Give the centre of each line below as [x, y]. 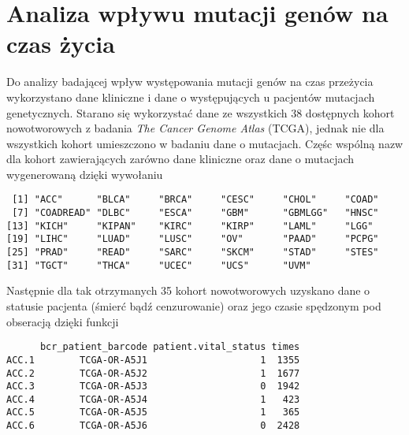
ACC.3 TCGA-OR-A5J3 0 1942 [153, 387]
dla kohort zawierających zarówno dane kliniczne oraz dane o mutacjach [180, 159]
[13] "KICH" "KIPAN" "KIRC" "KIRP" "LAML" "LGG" [190, 226]
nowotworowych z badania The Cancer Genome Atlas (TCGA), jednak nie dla [195, 128]
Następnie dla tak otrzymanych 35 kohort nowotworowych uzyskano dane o [188, 290]
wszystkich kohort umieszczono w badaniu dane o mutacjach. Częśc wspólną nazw [205, 143]
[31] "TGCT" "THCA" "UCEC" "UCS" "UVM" [159, 265]
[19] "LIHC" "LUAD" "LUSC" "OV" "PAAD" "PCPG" [193, 239]
